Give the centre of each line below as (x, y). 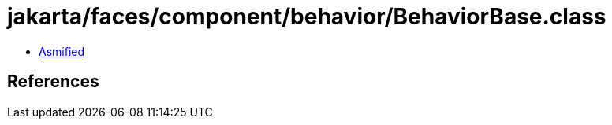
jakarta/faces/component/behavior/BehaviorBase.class (307, 17)
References (53, 82)
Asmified (62, 51)
